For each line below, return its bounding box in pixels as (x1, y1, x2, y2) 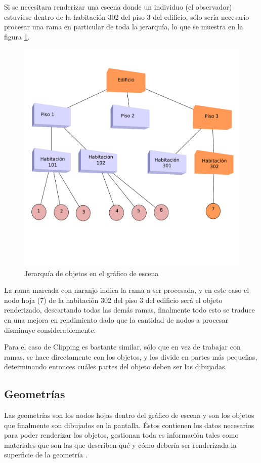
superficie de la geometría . (4, 449, 88, 460)
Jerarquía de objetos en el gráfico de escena (24, 267, 159, 278)
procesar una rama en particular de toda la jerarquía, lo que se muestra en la (4, 21, 243, 32)
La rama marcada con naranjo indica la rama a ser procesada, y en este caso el (4, 285, 249, 295)
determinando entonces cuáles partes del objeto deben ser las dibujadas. (4, 361, 227, 372)
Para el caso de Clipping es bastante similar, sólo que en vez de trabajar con (4, 341, 241, 352)
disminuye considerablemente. (4, 324, 96, 335)
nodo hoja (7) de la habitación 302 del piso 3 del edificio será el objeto (4, 294, 223, 305)
